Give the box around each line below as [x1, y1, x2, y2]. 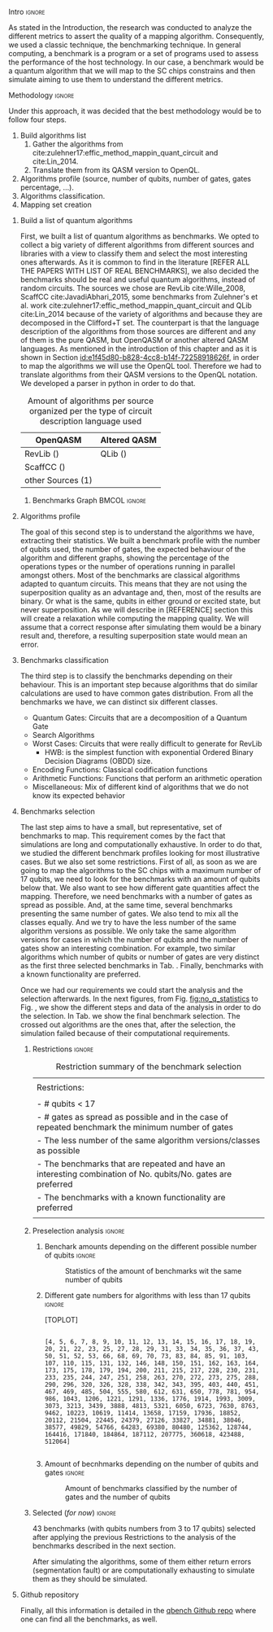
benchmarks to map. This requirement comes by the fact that [19, 831, 226, 840]
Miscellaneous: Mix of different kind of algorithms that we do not [32, 782, 249, 792]
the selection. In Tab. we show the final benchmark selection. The [19, 1011, 241, 1020]
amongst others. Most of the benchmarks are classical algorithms [19, 570, 240, 580]
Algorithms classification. [19, 191, 106, 200]
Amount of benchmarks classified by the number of [64, 1484, 238, 1493]
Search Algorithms [32, 730, 95, 739]
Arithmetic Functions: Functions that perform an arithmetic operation [32, 774, 262, 783]
